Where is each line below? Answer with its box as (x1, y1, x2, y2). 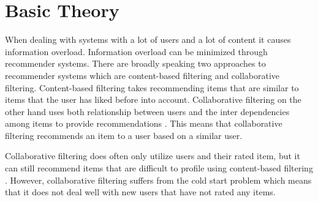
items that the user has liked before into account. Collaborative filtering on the (5, 93, 301, 106)
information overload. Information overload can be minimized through (5, 45, 268, 58)
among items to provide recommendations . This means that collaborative (5, 117, 282, 130)
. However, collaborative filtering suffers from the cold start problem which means (5, 173, 312, 186)
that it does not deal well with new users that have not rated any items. (5, 185, 276, 198)
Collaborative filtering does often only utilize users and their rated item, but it (5, 149, 300, 162)
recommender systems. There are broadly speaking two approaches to (5, 57, 266, 70)
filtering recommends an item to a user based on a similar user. (5, 129, 243, 141)
